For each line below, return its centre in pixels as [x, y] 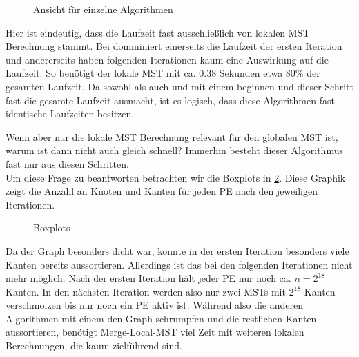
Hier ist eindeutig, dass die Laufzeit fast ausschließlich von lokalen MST [158, 32]
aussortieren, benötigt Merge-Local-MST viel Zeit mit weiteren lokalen [155, 332]
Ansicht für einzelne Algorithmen [103, 9]
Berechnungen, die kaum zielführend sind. [94, 346]
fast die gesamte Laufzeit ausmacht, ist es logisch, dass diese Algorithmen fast [170, 100]
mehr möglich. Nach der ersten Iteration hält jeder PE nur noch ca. [148, 278]
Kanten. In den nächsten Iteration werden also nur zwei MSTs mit [146, 291]
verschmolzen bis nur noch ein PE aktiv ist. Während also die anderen [154, 305]
